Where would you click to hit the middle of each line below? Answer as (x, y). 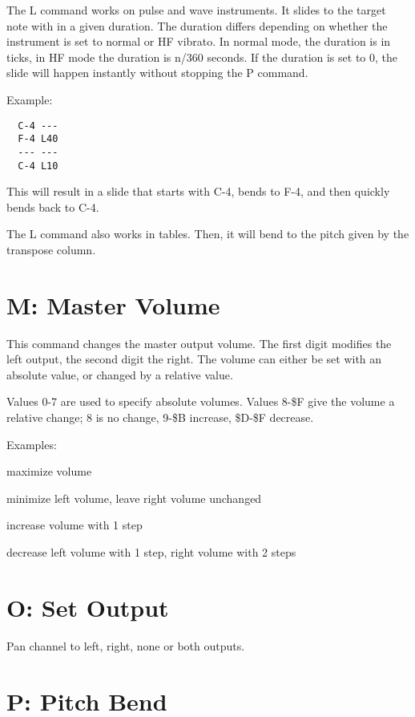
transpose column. (51, 249)
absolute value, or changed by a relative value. (120, 374)
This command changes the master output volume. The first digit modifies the (199, 343)
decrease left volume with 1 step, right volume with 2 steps (151, 552)
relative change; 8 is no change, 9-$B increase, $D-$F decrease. (160, 417)
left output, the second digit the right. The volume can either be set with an (194, 359)
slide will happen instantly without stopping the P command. (157, 73)
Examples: (32, 444)
